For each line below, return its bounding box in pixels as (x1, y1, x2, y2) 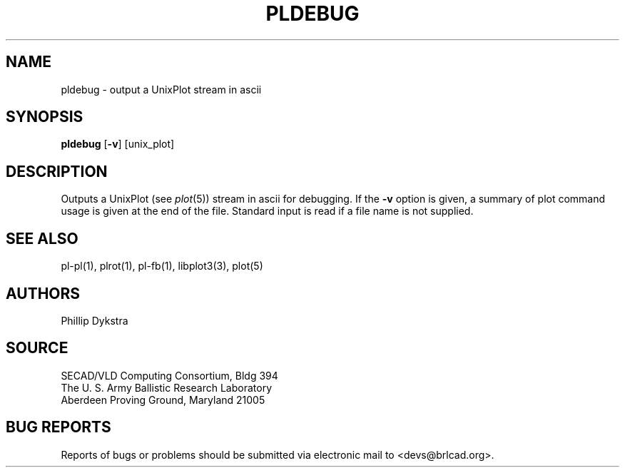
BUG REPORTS (6, 418, 111, 437)
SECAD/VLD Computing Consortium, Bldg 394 (61, 369, 278, 382)
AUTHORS (6, 284, 81, 302)
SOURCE (6, 339, 68, 357)
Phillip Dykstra (61, 314, 128, 327)
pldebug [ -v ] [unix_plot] (61, 138, 175, 151)
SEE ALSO (6, 229, 78, 248)
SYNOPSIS (6, 108, 83, 126)
